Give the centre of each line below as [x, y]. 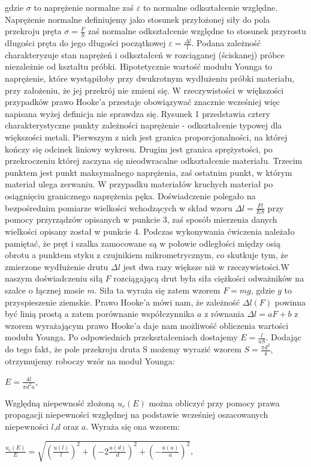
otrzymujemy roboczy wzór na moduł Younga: [90, 361]
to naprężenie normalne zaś [84, 7]
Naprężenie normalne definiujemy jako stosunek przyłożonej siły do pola [138, 19]
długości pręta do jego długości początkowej [85, 43]
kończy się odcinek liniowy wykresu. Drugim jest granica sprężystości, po [139, 149]
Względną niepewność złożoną [60, 402]
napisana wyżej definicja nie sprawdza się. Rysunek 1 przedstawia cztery [138, 113]
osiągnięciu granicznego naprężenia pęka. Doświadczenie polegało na [130, 195]
